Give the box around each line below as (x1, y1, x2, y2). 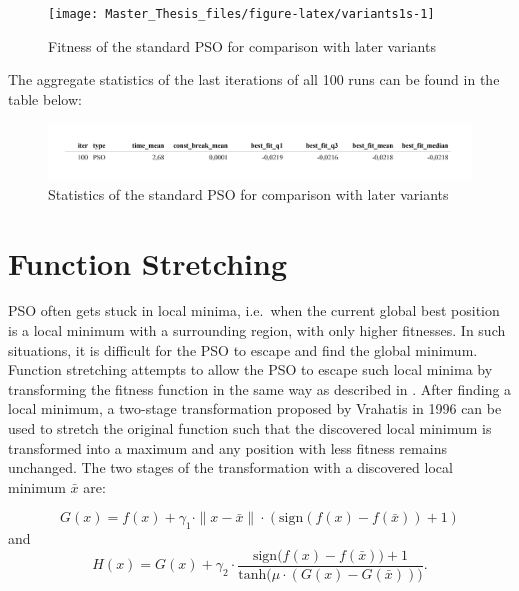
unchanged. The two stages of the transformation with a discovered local (8, 457, 453, 478)
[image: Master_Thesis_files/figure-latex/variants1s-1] (48, 7, 435, 21)
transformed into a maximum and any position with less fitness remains (8, 437, 447, 458)
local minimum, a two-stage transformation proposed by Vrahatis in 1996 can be (8, 398, 502, 419)
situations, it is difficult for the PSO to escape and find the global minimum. (8, 339, 478, 360)
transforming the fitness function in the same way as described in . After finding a (8, 378, 512, 399)
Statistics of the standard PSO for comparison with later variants (48, 183, 449, 204)
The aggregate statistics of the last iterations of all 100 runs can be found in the (8, 69, 500, 90)
